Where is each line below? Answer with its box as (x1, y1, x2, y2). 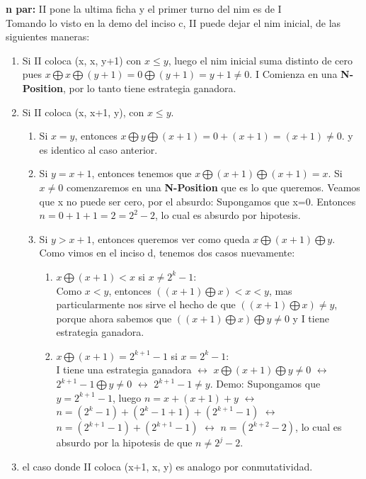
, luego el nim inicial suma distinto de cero (168, 52, 353, 67)
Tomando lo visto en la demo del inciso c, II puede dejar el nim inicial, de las (6, 15, 341, 30)
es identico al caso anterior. (39, 142, 158, 157)
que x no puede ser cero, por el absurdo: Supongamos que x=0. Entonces (39, 193, 356, 208)
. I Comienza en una (249, 67, 338, 81)
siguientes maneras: (6, 29, 90, 44)
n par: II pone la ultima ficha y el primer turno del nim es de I (6, 1, 282, 16)
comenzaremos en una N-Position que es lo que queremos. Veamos (66, 179, 360, 194)
